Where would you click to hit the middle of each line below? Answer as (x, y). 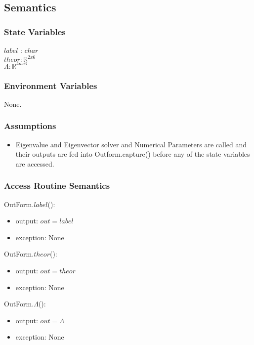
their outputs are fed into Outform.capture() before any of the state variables (133, 154)
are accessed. (35, 163)
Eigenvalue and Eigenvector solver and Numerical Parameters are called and (131, 144)
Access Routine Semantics (57, 186)
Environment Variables (51, 85)
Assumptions (30, 126)
